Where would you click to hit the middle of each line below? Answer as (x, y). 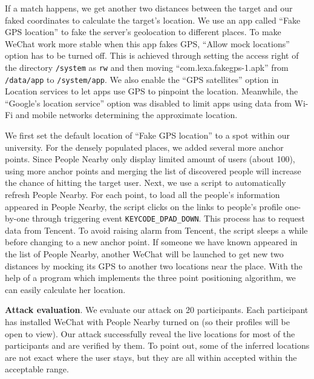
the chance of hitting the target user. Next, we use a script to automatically (146, 183)
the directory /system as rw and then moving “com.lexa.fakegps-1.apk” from (147, 67)
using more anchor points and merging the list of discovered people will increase (153, 170)
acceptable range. (37, 369)
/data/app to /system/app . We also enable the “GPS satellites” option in (142, 79)
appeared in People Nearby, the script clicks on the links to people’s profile (144, 206)
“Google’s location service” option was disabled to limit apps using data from (148, 103)
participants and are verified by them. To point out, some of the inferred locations (157, 345)
